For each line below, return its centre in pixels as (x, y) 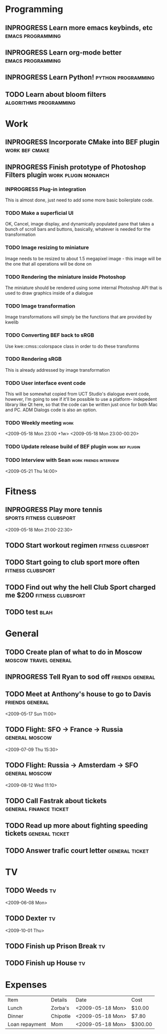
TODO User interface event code (45, 383)
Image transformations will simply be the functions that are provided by (79, 317)
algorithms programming (40, 102)
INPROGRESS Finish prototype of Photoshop (75, 167)
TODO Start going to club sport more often (72, 562)
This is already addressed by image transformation (57, 370)
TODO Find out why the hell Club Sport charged (80, 587)
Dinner (15, 1016)
